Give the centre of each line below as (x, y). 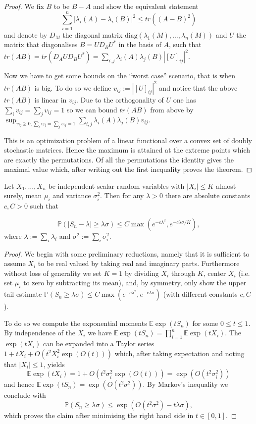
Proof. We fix (24, 6)
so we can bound (92, 109)
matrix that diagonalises (41, 44)
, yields (54, 364)
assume (15, 263)
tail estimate (23, 294)
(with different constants (200, 294)
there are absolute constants (208, 195)
